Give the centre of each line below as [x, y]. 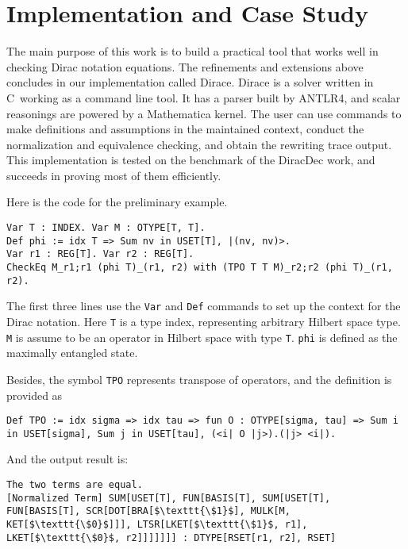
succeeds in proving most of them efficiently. [114, 175]
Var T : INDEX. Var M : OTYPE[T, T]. [106, 228]
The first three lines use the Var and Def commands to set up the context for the [204, 306]
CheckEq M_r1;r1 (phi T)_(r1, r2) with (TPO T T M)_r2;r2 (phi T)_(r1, [200, 268]
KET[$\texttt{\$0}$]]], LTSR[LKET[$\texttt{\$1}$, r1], [157, 525]
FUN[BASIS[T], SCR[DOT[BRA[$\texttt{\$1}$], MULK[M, [148, 511]
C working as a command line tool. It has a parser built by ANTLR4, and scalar [204, 97]
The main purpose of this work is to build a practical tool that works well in [192, 51]
